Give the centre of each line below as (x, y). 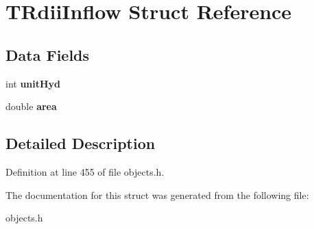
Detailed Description (81, 143)
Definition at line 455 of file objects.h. (85, 171)
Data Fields (48, 54)
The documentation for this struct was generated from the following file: (157, 194)
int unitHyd (33, 83)
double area (31, 106)
